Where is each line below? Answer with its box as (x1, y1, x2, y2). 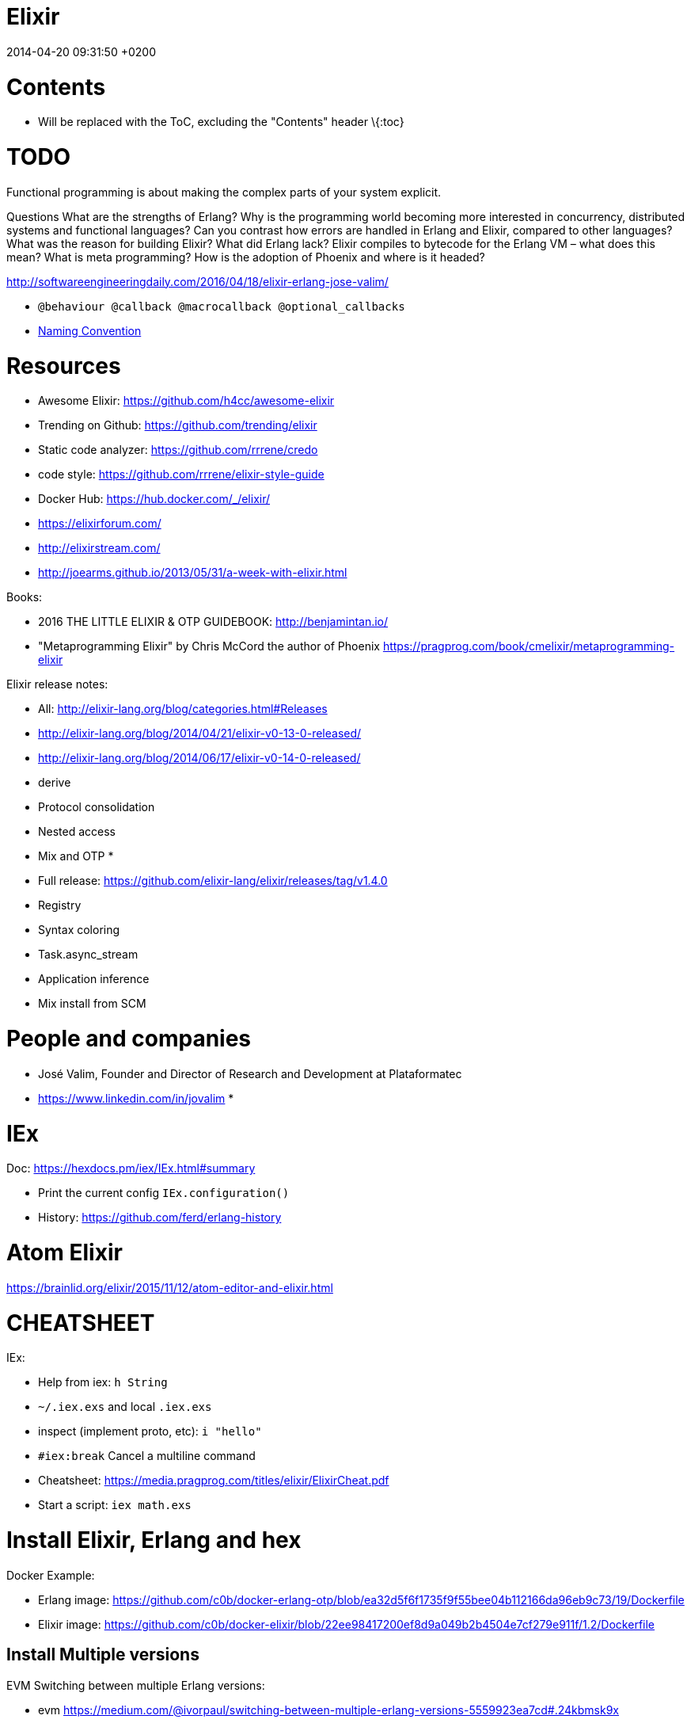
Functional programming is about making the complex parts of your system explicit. (6, 185, 442, 199)
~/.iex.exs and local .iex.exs (38, 1400, 212, 1414)
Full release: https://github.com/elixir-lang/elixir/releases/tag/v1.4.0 (38, 874, 388, 888)
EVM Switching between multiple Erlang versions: (6, 1678, 265, 1692)
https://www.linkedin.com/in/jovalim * (38, 1091, 234, 1105)
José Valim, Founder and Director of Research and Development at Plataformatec (38, 1066, 462, 1081)
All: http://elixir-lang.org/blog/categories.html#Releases (38, 702, 328, 716)
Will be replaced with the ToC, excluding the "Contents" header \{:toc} (38, 115, 404, 129)
